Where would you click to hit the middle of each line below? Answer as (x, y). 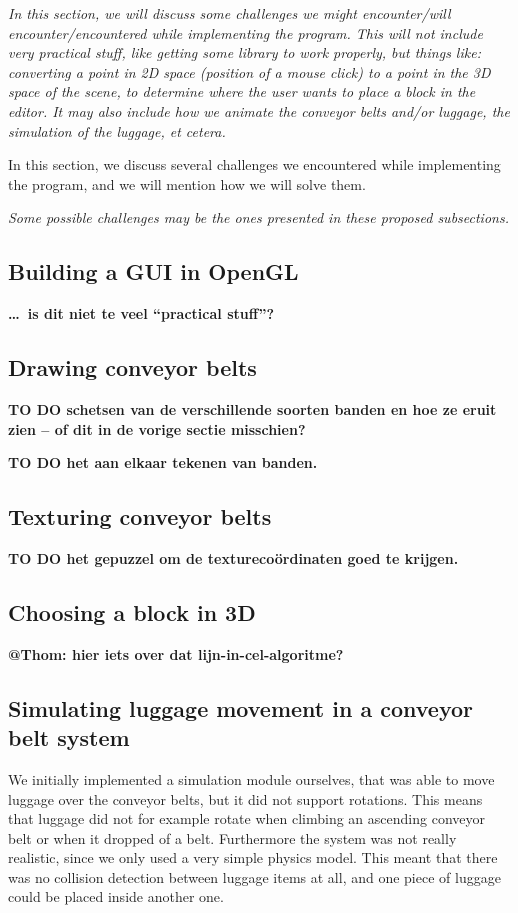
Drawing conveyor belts (132, 367)
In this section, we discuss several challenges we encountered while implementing (254, 164)
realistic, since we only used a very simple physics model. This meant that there (253, 857)
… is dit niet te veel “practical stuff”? (141, 313)
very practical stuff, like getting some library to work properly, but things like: (244, 52)
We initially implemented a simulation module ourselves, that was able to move (251, 778)
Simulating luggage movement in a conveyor (241, 707)
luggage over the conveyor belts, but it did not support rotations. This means (245, 798)
